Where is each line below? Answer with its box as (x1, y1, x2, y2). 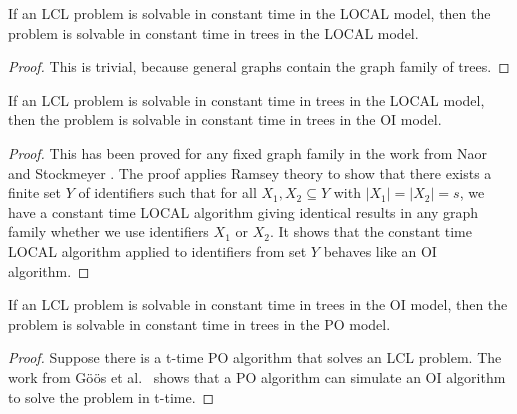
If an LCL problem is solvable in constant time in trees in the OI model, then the (8, 294, 508, 315)
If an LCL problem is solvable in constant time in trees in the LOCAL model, (8, 89, 485, 110)
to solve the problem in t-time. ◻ (8, 386, 215, 407)
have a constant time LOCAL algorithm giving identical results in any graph (8, 201, 479, 222)
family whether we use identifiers (8, 221, 209, 242)
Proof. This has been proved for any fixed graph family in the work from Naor (8, 142, 488, 163)
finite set (8, 182, 61, 203)
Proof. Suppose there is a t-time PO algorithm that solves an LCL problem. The (8, 347, 502, 368)
